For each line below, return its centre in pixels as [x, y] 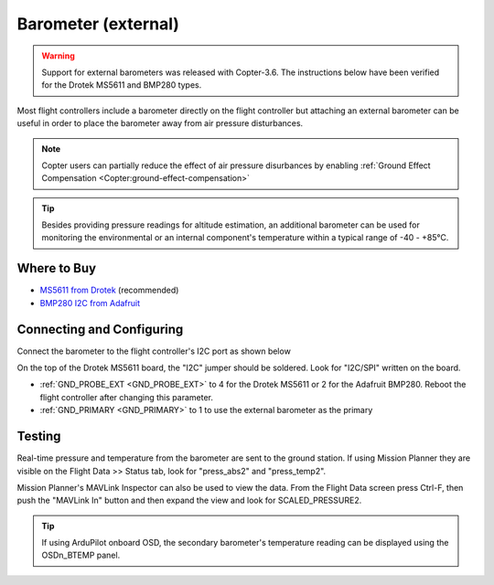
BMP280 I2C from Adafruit [90, 303]
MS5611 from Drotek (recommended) [109, 290]
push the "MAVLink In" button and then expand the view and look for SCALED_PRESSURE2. [189, 500]
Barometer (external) [98, 24]
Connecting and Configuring [100, 329]
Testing [39, 436]
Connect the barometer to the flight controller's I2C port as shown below [154, 351]
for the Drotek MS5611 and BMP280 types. [122, 85]
